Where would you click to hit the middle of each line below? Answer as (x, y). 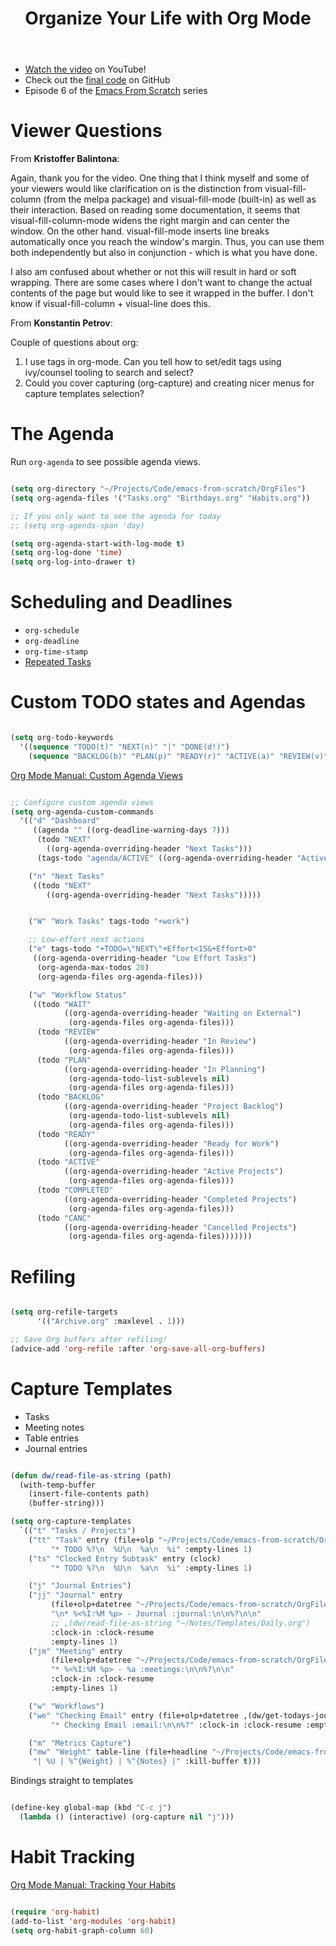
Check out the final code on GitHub (97, 80)
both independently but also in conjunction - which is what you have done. (164, 253)
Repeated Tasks (58, 662)
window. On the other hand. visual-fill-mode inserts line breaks (140, 231)
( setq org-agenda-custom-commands (82, 812)
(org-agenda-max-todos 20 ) (93, 967)
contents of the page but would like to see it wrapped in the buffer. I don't (162, 293)
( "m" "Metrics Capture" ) (80, 1743)
